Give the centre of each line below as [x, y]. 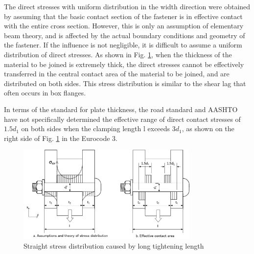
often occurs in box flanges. [45, 93]
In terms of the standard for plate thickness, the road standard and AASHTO [121, 109]
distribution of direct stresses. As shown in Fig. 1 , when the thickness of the [118, 54]
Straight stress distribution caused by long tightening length [114, 245]
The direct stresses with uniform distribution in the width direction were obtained [127, 6]
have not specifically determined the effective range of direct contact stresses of [122, 119]
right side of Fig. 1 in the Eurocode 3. [61, 138]
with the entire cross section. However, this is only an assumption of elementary [124, 26]
